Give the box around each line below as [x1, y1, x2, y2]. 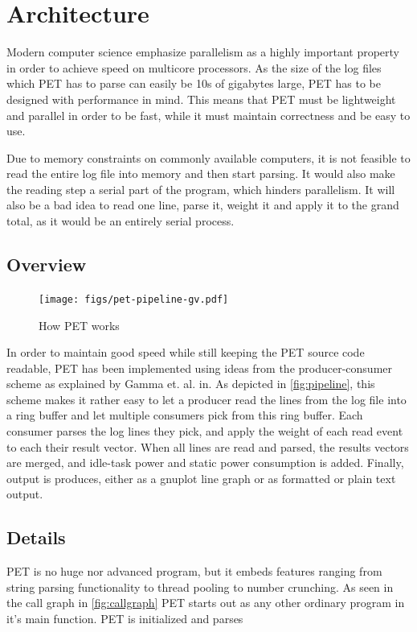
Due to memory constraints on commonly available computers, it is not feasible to [6, 149, 411, 166]
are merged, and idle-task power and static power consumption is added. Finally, [6, 454, 404, 471]
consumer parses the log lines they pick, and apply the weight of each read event [6, 423, 403, 440]
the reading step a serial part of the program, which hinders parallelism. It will [6, 180, 395, 197]
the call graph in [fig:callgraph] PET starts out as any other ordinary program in [6, 594, 405, 611]
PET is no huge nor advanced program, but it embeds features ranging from [6, 563, 382, 580]
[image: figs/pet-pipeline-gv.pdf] [39, 293, 229, 305]
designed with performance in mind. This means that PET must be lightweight [6, 90, 396, 107]
